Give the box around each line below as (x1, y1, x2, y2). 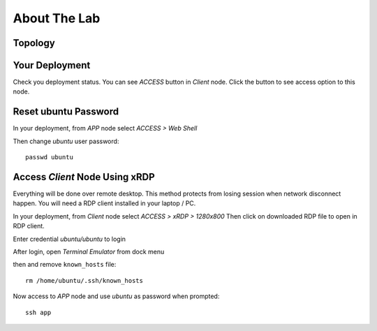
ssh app (25, 308, 52, 316)
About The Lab (13, 10, 101, 26)
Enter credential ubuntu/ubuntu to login (13, 235, 126, 243)
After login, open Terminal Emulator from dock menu (13, 248, 165, 256)
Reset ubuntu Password (13, 105, 119, 118)
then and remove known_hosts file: (13, 260, 117, 269)
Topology (13, 37, 55, 49)
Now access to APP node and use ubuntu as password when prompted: (13, 292, 220, 300)
